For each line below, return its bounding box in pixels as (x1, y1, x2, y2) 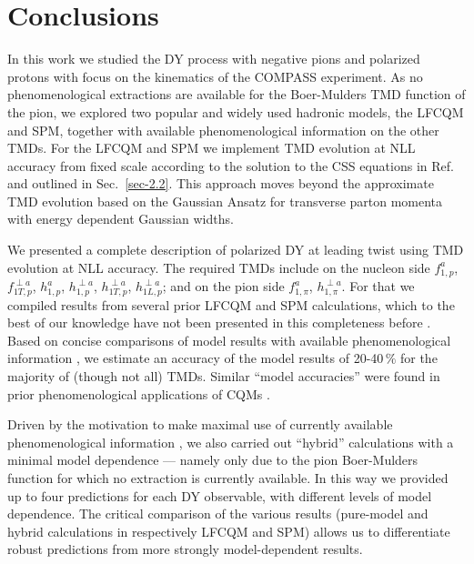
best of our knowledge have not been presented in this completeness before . (7, 313, 431, 332)
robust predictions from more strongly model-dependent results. (7, 539, 363, 559)
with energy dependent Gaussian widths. (7, 209, 234, 228)
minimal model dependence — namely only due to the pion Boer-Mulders (7, 450, 419, 469)
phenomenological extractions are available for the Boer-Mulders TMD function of (7, 85, 466, 104)
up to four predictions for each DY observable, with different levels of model (7, 486, 432, 505)
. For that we (341, 277, 415, 296)
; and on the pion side (162, 277, 285, 296)
